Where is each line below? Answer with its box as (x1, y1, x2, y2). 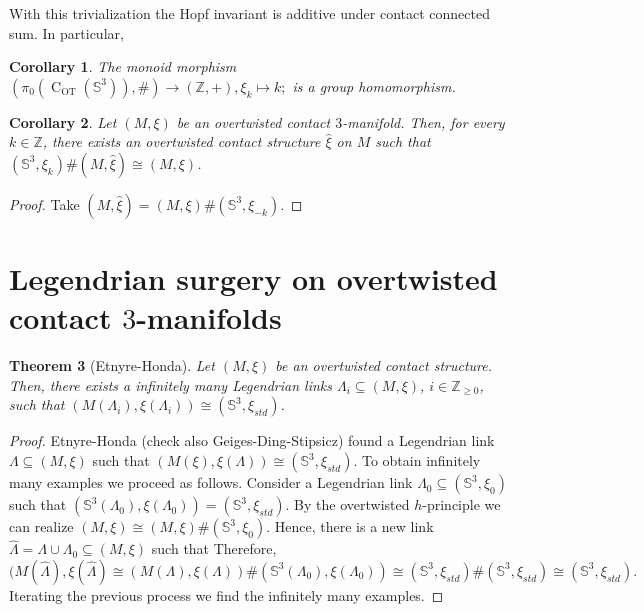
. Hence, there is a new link (266, 516, 434, 537)
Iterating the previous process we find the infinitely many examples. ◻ (9, 584, 444, 605)
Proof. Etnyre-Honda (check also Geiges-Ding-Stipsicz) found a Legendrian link (9, 430, 495, 451)
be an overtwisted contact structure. (275, 355, 493, 376)
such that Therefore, (151, 538, 277, 559)
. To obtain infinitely (353, 450, 481, 471)
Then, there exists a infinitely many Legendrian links (9, 374, 333, 395)
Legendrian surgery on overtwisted (9, 258, 498, 299)
